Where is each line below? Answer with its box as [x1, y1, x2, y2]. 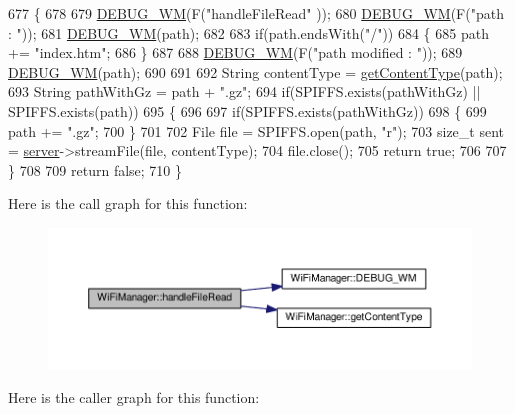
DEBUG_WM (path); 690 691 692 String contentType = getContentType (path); [8, 61, 503, 82]
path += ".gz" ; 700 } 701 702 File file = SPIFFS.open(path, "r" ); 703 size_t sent [8, 120, 505, 141]
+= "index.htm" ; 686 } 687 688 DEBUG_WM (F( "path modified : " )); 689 [8, 42, 463, 63]
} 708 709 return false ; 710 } [8, 159, 183, 180]
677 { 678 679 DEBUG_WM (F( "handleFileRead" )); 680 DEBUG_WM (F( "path [8, 3, 504, 23]
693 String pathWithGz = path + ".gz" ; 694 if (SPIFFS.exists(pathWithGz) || [8, 81, 481, 102]
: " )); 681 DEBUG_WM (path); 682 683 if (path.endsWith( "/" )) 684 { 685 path [8, 22, 489, 43]
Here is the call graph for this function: [8, 193, 248, 214]
